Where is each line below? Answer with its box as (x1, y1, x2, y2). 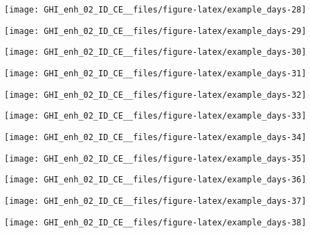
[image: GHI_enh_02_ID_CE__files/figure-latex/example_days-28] (4, 5, 307, 15)
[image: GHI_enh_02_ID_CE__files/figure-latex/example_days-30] (4, 47, 307, 58)
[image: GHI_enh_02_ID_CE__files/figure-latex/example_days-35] (4, 153, 307, 164)
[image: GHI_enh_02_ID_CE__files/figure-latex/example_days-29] (4, 26, 307, 36)
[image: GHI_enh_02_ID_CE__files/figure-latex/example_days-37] (4, 196, 307, 206)
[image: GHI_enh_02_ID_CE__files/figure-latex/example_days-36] (4, 175, 307, 185)
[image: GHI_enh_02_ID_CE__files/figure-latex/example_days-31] (4, 68, 307, 78)
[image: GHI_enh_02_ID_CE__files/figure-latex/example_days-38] (4, 217, 307, 227)
